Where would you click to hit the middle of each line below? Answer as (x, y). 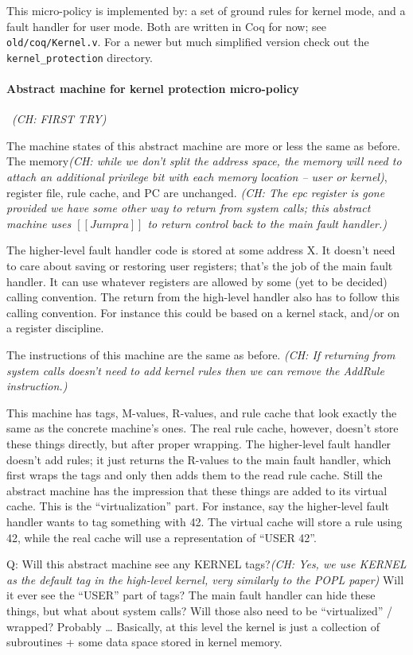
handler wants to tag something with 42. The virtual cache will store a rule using (205, 521)
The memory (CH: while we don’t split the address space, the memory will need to (204, 161)
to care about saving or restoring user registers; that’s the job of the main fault (200, 266)
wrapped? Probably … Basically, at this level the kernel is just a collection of (193, 626)
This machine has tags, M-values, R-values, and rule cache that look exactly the (202, 412)
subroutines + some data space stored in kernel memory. (144, 642)
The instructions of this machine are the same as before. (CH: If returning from (201, 355)
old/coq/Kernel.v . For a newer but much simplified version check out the (188, 42)
